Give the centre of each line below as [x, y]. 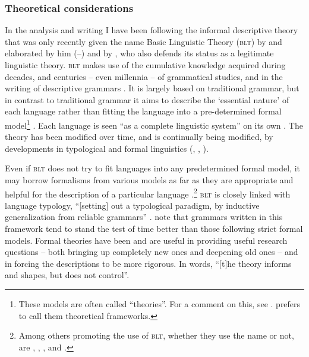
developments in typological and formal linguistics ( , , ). [107, 148]
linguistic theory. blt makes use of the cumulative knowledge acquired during [145, 65]
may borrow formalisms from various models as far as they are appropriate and [149, 180]
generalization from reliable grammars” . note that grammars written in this [144, 217]
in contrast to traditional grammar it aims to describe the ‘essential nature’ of [147, 99]
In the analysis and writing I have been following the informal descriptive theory [152, 30]
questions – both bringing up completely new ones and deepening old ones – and [152, 252]
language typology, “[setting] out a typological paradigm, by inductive [132, 205]
